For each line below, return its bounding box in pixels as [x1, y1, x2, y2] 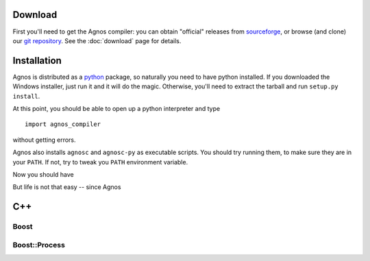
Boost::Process [12, 240, 65, 249]
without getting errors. [12, 136, 76, 144]
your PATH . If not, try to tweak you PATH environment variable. [12, 158, 188, 166]
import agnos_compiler [25, 121, 101, 128]
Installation [12, 55, 62, 66]
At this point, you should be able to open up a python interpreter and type [12, 104, 221, 112]
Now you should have [12, 170, 75, 178]
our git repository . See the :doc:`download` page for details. [12, 36, 182, 45]
